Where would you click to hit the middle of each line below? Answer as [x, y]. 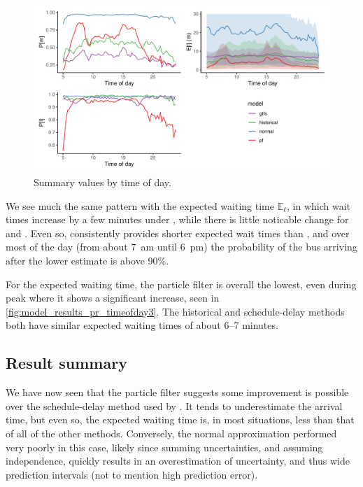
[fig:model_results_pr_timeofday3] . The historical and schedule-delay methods [175, 311]
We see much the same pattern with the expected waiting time [140, 205]
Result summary [66, 363]
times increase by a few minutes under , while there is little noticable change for [177, 219]
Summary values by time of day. [102, 182]
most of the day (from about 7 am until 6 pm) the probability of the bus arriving [181, 247]
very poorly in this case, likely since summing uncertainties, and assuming [164, 447]
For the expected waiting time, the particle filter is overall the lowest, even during [181, 284]
